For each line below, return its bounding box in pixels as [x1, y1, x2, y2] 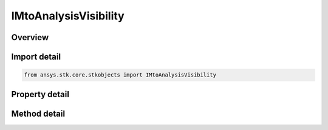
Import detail [11, 52, 61, 62]
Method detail [11, 108, 66, 118]
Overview [11, 32, 49, 43]
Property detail [11, 89, 70, 100]
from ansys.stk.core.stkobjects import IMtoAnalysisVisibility [24, 72, 217, 78]
